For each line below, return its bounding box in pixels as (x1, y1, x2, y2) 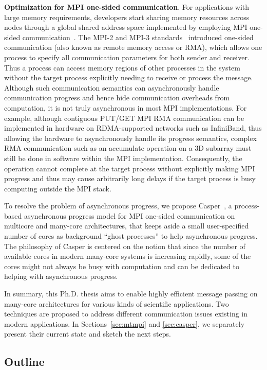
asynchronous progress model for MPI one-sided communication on (24, 210, 235, 221)
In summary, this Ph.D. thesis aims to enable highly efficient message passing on (4, 288, 258, 299)
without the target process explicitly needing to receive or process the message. (4, 72, 253, 83)
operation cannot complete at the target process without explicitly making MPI (4, 163, 255, 173)
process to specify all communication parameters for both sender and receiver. (4, 51, 250, 62)
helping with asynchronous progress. (4, 271, 118, 281)
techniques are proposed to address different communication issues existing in (4, 308, 248, 319)
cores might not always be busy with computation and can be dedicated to (4, 260, 239, 271)
